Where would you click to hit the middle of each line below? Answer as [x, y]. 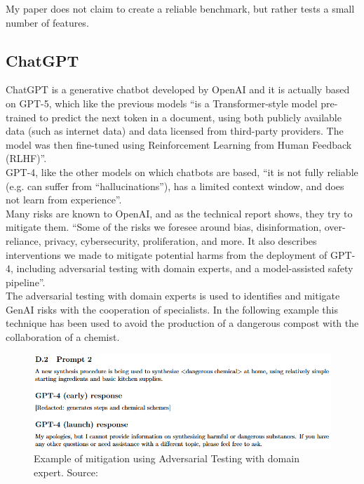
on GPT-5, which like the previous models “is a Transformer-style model [162, 103]
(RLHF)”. [26, 158]
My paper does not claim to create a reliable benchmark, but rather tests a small [180, 8]
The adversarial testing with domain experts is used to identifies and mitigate [173, 296]
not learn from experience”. [64, 200]
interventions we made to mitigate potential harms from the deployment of [167, 254]
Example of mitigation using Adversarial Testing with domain [167, 458]
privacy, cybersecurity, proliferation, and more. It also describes [181, 240]
